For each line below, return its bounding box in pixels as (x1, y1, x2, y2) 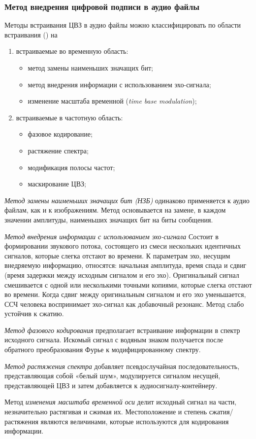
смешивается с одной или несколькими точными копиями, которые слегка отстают (4, 279, 252, 290)
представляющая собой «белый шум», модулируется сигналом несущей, (4, 370, 221, 381)
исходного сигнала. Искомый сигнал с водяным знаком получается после (4, 334, 223, 345)
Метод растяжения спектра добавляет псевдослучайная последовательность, (4, 361, 240, 371)
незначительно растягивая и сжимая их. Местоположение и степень (4, 406, 207, 417)
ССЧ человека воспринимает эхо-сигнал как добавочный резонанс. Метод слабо (4, 298, 244, 309)
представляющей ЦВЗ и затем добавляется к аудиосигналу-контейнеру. (4, 380, 218, 390)
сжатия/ (209, 406, 233, 417)
